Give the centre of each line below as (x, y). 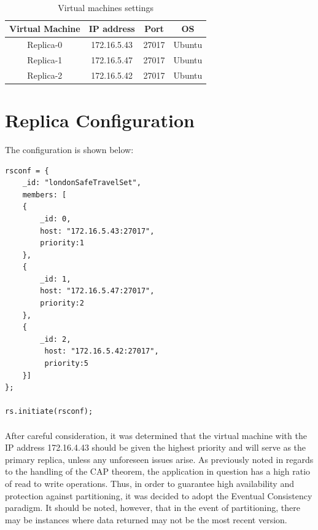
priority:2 (62, 303)
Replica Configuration (100, 120)
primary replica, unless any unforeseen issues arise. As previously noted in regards (159, 459)
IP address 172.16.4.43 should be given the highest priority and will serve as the (156, 447)
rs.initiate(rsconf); (49, 412)
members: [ (45, 195)
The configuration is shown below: (69, 149)
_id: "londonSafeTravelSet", (82, 183)
